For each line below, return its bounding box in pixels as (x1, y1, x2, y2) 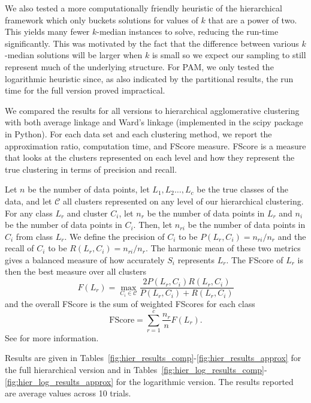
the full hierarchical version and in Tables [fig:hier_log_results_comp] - (5, 363, 267, 376)
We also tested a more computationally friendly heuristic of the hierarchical (5, 2, 282, 14)
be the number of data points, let (28, 183, 150, 196)
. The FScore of (226, 253, 283, 266)
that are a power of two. (208, 13, 297, 26)
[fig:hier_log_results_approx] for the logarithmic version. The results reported (5, 375, 294, 387)
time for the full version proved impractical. (5, 84, 165, 97)
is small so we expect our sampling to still (152, 49, 306, 61)
